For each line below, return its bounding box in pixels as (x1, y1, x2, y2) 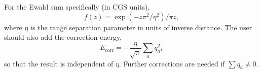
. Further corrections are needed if (119, 58, 225, 68)
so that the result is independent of (4, 58, 114, 68)
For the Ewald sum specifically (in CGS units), (4, 2, 150, 12)
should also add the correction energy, (4, 32, 122, 42)
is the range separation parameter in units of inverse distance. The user (30, 22, 252, 32)
